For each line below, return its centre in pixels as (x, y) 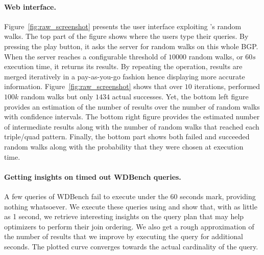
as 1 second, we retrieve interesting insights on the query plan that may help (124, 216)
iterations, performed (227, 86)
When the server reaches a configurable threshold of (85, 56)
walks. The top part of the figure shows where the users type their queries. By (126, 36)
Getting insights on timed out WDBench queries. (93, 176)
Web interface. (30, 6)
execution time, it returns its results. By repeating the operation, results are (123, 66)
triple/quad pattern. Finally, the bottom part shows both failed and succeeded (127, 136)
